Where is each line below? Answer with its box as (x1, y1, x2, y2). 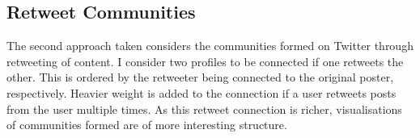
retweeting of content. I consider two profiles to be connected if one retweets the (6, 52, 404, 69)
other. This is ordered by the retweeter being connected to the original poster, (6, 69, 394, 86)
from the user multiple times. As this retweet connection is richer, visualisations (6, 100, 402, 117)
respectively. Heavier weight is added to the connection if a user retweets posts (6, 84, 397, 101)
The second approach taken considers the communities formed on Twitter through (6, 37, 414, 54)
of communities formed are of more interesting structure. (6, 116, 287, 133)
